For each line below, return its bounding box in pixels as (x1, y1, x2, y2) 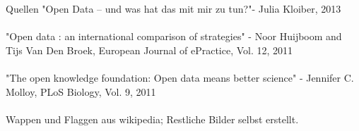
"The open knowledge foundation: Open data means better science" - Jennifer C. (6, 70, 354, 85)
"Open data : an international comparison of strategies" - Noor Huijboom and (6, 29, 342, 44)
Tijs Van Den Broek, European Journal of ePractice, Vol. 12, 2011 (6, 42, 293, 57)
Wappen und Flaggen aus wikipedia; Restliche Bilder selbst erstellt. (6, 111, 299, 126)
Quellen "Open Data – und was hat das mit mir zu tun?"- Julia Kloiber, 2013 (6, 1, 341, 15)
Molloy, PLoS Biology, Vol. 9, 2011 (6, 84, 156, 99)
